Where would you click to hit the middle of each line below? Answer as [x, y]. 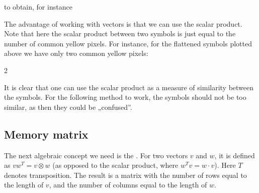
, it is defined [235, 155]
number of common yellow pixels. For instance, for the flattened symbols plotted [128, 43]
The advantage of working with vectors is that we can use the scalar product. [123, 23]
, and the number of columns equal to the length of [128, 185]
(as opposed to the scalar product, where [115, 165]
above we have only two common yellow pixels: [76, 53]
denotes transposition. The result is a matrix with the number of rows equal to [125, 175]
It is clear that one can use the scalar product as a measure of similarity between [129, 87]
